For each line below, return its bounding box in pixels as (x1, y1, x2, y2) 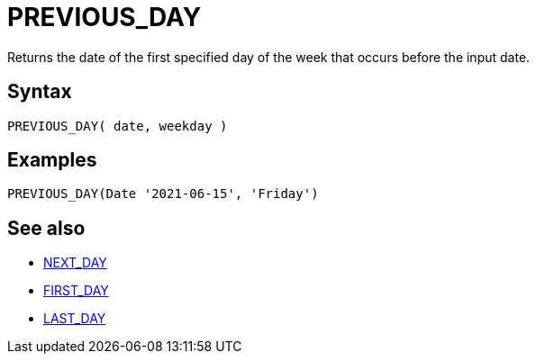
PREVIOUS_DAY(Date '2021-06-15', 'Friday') (7, 186, 319, 202)
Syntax (7, 80, 72, 104)
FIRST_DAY (43, 283, 109, 299)
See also (7, 216, 86, 239)
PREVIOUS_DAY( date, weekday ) (7, 118, 228, 133)
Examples (7, 149, 97, 172)
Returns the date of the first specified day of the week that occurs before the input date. (7, 49, 531, 65)
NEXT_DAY (43, 255, 107, 271)
